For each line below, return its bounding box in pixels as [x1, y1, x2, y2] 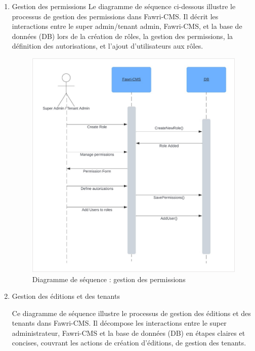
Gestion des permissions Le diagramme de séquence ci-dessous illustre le [12, 1, 236, 11]
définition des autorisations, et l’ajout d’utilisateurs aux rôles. [12, 41, 203, 51]
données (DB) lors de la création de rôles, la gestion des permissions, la [12, 30, 233, 41]
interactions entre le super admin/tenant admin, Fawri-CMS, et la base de [12, 21, 242, 31]
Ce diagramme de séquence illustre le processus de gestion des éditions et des [12, 307, 251, 318]
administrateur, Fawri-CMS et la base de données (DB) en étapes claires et [12, 327, 245, 338]
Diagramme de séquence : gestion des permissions [32, 274, 186, 284]
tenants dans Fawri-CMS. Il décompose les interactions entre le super [12, 318, 227, 328]
